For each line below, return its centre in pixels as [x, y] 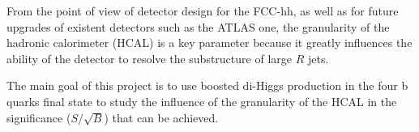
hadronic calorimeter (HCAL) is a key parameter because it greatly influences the [209, 43]
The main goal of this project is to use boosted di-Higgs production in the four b [207, 85]
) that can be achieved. [161, 117]
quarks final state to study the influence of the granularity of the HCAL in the [202, 101]
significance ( [39, 117]
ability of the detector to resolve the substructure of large [149, 58]
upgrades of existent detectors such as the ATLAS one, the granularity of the [198, 26]
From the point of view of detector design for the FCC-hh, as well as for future [203, 11]
